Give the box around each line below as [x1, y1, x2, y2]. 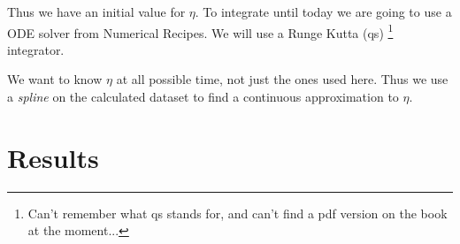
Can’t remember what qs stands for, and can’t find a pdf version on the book [27, 203, 448, 222]
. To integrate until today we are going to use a [195, 3, 452, 20]
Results [7, 139, 99, 175]
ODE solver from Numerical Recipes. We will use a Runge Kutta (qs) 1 [7, 20, 394, 42]
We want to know [7, 70, 103, 88]
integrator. [7, 40, 65, 58]
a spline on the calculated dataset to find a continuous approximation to [7, 88, 399, 106]
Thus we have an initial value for [7, 3, 186, 20]
